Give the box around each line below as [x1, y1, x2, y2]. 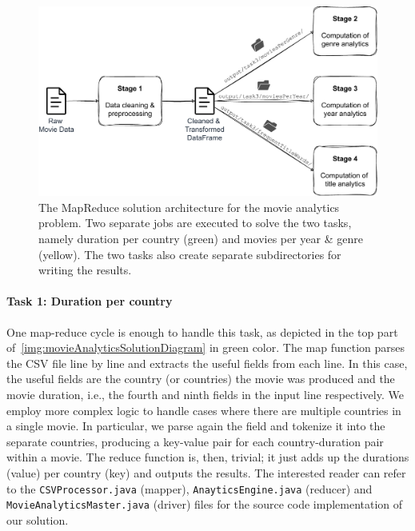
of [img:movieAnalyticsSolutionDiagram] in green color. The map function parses [6, 339, 405, 356]
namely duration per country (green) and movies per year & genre [38, 230, 363, 247]
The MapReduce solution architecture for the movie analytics [38, 198, 340, 215]
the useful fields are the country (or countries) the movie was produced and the [6, 370, 395, 387]
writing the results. [38, 262, 132, 278]
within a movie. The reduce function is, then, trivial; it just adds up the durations [6, 449, 409, 465]
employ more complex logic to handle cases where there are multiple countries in [6, 401, 401, 418]
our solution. [6, 511, 69, 528]
